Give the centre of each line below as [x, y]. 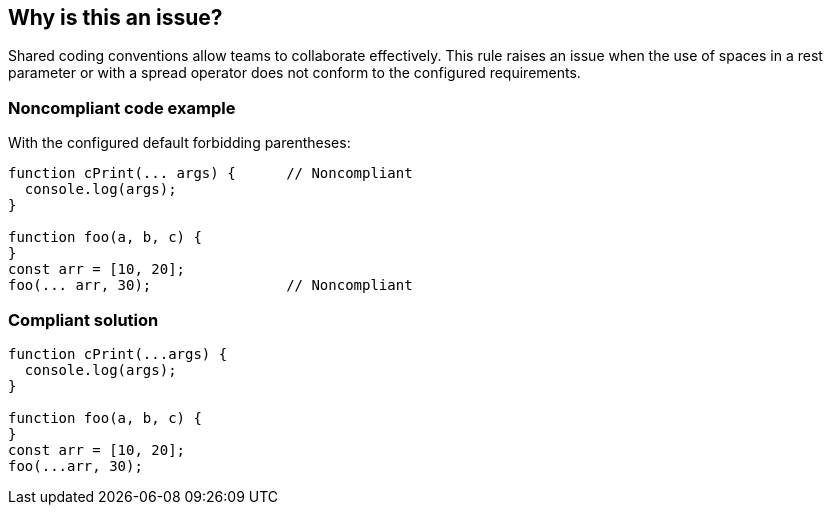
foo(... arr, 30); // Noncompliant [210, 285]
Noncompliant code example [122, 107]
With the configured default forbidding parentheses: [179, 143]
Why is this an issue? [115, 17]
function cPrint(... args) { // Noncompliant [210, 173]
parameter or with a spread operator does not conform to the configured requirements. [294, 73]
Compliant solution [83, 319]
